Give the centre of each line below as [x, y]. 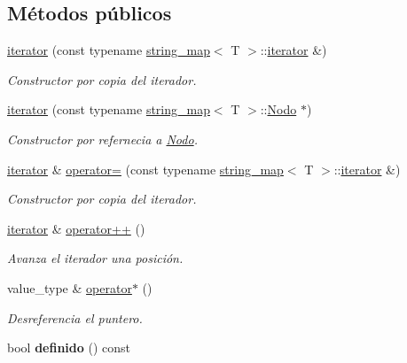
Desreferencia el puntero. [75, 317]
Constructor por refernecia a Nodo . [102, 139]
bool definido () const [69, 348]
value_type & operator [70, 287]
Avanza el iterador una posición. [95, 258]
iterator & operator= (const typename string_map [145, 169]
